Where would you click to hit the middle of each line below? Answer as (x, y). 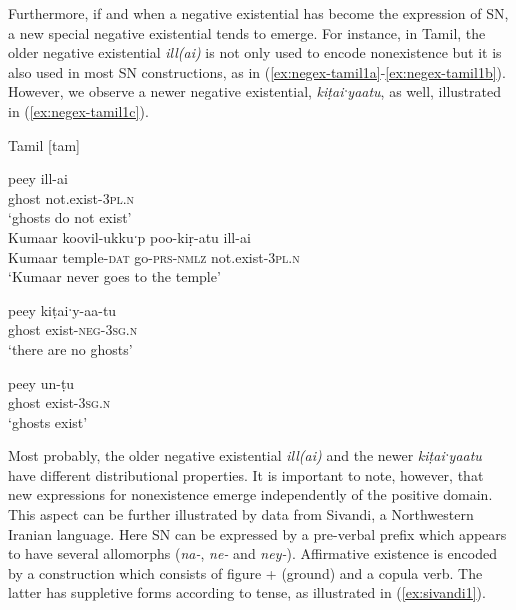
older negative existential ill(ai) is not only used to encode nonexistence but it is (255, 52)
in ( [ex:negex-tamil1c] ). (78, 110)
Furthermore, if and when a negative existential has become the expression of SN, (258, 13)
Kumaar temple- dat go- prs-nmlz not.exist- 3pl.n (154, 256)
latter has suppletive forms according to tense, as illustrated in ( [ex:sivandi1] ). (247, 592)
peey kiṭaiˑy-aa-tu (62, 309)
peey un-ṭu (41, 382)
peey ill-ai (38, 178)
